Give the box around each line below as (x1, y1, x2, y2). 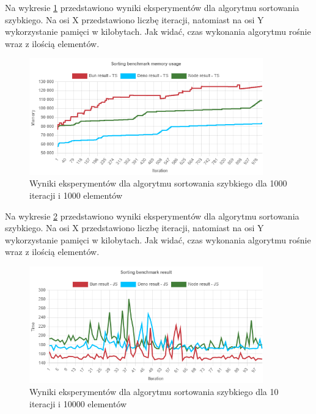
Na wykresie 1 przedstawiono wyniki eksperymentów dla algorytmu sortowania (5, 1, 299, 13)
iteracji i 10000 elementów (29, 397, 127, 410)
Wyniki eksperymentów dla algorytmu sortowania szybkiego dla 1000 (29, 177, 287, 190)
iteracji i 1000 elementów (29, 189, 123, 202)
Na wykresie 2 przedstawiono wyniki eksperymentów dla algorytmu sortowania (5, 209, 299, 222)
